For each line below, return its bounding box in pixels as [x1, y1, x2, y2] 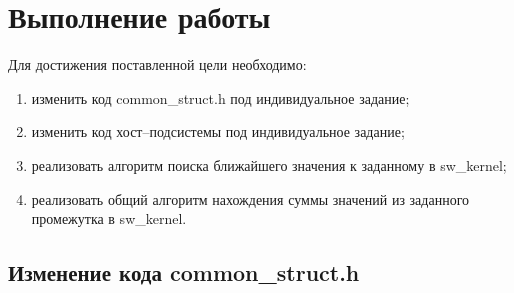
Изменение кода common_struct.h [8, 257, 360, 288]
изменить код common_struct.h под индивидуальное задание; [31, 87, 410, 108]
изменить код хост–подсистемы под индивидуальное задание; [31, 121, 405, 142]
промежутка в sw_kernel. [31, 208, 187, 229]
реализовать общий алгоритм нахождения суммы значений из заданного [31, 188, 470, 209]
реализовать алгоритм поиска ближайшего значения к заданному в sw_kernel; [31, 154, 507, 175]
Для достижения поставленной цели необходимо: [8, 54, 307, 75]
